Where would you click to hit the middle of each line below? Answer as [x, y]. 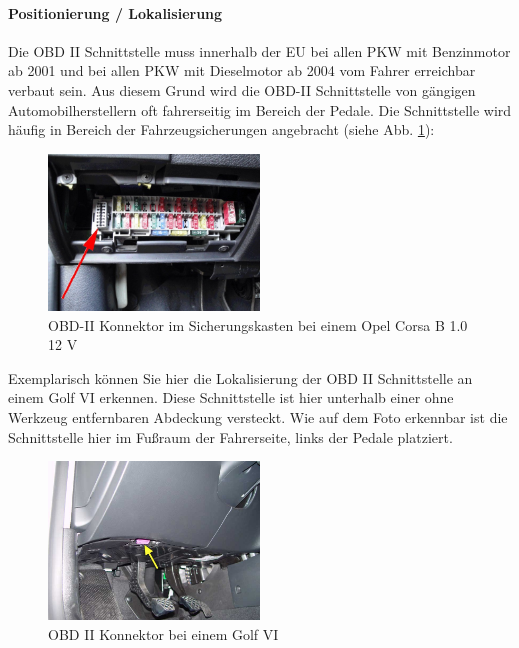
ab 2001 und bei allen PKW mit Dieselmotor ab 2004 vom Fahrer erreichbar [242, 70]
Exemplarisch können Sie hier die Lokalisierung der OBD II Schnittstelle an [240, 377]
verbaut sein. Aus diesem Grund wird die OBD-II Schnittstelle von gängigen [242, 89]
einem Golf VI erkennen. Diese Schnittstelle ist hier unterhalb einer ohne [231, 397]
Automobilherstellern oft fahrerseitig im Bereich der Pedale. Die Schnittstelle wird [260, 109]
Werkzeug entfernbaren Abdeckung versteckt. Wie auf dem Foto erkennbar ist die [258, 417]
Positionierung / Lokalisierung [115, 12]
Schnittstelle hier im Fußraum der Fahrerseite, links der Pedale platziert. [230, 436]
